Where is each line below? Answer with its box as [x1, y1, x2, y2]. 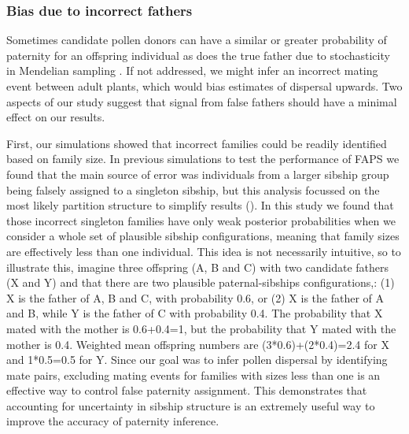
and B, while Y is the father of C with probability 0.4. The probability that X [6, 305, 383, 321]
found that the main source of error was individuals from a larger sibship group [6, 165, 389, 182]
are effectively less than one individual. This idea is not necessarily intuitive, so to [6, 243, 401, 259]
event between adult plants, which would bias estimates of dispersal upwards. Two [6, 78, 403, 94]
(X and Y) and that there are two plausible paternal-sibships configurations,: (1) [6, 274, 395, 291]
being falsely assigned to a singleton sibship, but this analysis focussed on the [6, 181, 380, 198]
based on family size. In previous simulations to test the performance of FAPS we [6, 150, 400, 167]
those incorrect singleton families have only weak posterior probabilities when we [6, 212, 396, 228]
